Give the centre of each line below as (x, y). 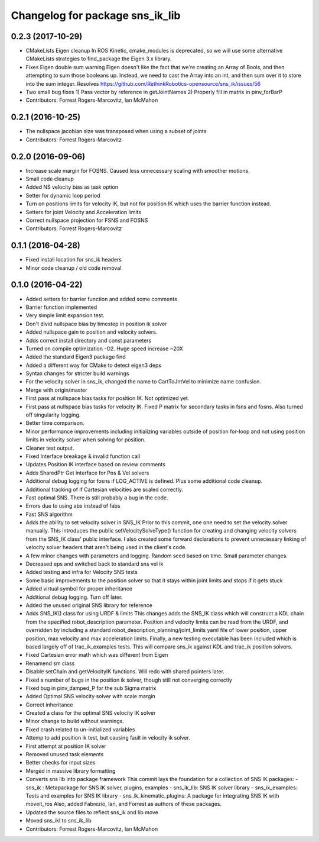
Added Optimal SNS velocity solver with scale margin (91, 696)
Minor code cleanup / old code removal (74, 268)
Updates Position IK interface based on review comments (95, 464)
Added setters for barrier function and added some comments (101, 299)
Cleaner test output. (50, 448)
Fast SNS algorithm (49, 514)
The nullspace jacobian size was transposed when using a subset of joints (116, 131)
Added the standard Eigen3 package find (76, 357)
